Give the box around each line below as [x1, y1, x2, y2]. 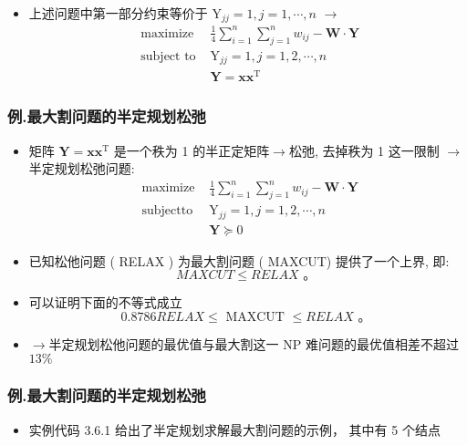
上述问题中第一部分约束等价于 [28, 4, 208, 22]
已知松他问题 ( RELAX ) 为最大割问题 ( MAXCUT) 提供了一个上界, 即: [28, 251, 450, 270]
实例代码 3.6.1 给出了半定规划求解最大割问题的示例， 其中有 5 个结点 [28, 419, 441, 439]
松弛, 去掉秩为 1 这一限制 [288, 140, 440, 160]
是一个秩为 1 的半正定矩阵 [113, 140, 270, 160]
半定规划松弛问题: [28, 159, 135, 178]
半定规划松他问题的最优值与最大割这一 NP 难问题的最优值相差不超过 [48, 334, 459, 353]
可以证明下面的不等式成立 [28, 293, 182, 312]
